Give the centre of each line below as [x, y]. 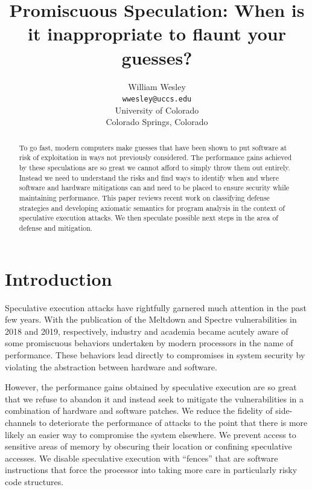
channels [21, 422]
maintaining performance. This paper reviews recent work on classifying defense [144, 198]
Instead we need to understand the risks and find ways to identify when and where [149, 177]
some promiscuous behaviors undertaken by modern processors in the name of [149, 343]
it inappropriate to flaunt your [157, 34]
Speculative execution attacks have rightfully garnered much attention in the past [156, 307]
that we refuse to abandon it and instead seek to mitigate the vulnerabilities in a [154, 398]
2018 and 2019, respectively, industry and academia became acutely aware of [147, 331]
